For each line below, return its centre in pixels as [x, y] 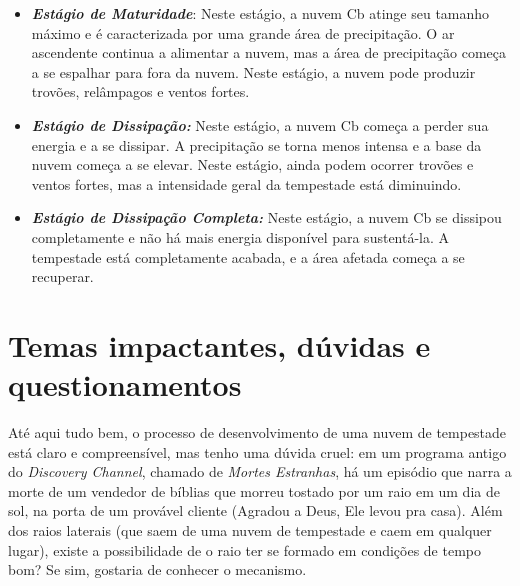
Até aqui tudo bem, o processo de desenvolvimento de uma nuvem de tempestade [257, 432]
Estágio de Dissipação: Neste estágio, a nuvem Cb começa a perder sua [260, 124]
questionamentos [125, 384]
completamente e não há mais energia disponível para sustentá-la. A [240, 236]
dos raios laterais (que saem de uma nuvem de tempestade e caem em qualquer [250, 530]
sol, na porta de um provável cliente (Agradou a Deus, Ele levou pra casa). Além [255, 510]
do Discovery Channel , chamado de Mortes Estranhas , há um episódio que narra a [260, 471]
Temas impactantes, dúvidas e [219, 344]
